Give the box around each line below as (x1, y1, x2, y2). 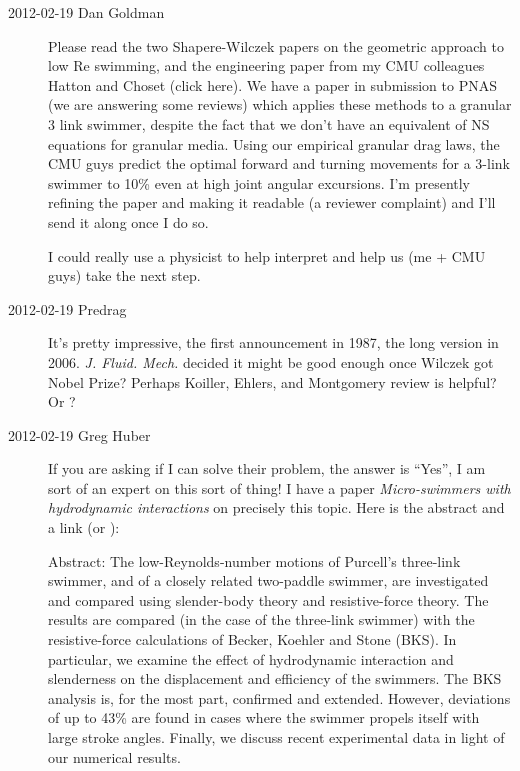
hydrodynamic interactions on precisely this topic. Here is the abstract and (48, 497, 505, 518)
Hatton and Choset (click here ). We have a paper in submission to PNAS (48, 74, 497, 95)
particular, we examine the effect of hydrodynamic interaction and (48, 648, 454, 669)
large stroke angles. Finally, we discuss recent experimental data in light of (48, 727, 505, 747)
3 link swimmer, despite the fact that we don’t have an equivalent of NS (48, 113, 490, 134)
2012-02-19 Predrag (8, 298, 127, 319)
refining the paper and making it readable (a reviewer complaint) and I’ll (48, 192, 496, 213)
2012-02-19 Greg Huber (8, 424, 151, 445)
